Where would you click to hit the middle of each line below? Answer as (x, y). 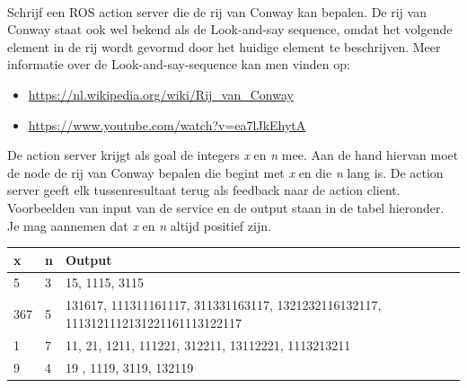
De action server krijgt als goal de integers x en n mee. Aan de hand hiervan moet (233, 155)
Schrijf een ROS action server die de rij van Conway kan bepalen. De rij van (217, 11)
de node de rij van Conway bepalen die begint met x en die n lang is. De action (225, 172)
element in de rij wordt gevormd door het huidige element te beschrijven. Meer (224, 46)
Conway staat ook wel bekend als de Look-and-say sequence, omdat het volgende (230, 29)
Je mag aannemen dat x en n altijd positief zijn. (139, 225)
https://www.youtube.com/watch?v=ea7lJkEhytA (167, 124)
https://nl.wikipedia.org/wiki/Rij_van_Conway (161, 94)
